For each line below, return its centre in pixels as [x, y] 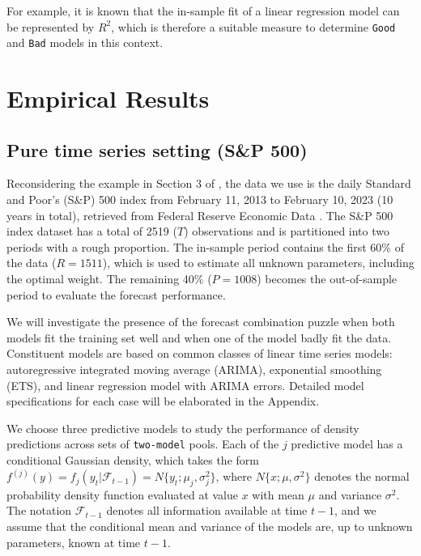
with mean [278, 494]
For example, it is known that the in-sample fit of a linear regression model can [203, 11]
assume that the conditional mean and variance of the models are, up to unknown [210, 526]
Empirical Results [108, 98]
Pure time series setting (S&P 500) [157, 149]
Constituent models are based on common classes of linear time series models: [200, 353]
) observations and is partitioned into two [287, 231]
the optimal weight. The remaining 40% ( [109, 279]
